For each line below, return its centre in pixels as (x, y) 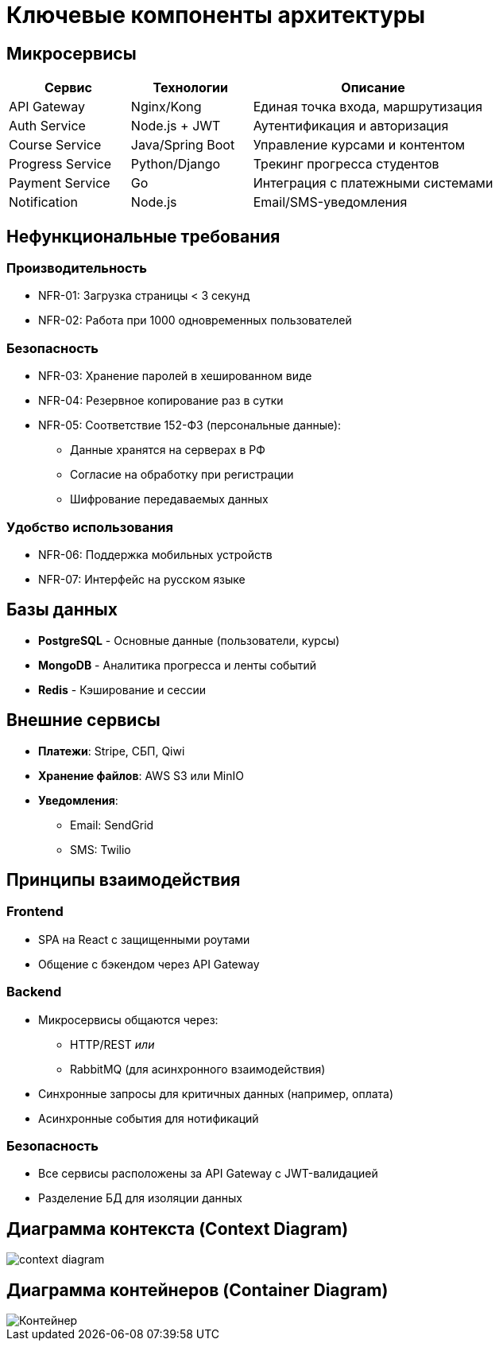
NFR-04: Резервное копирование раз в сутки (161, 401)
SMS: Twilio (101, 849)
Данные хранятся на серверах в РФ (168, 450)
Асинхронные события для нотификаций (149, 1118)
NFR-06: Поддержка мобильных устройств (155, 554)
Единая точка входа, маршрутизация (368, 107)
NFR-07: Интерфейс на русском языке (142, 579)
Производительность (77, 268)
